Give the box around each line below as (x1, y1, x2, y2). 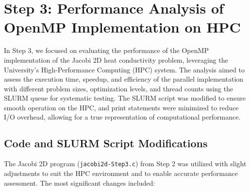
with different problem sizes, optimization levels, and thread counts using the (4, 83, 233, 93)
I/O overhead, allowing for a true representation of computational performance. (4, 112, 241, 122)
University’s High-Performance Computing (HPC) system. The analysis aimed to (4, 64, 245, 74)
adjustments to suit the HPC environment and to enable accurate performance (4, 168, 238, 178)
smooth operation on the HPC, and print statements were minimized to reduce (4, 102, 239, 112)
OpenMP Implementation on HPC (4, 17, 241, 37)
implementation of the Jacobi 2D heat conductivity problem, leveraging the (4, 54, 228, 65)
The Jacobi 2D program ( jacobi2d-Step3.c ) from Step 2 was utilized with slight (4, 158, 247, 169)
